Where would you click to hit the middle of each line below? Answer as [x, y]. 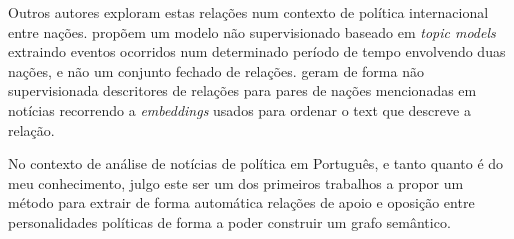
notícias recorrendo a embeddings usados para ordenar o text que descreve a [239, 109]
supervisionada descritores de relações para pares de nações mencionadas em [242, 90]
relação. [31, 129]
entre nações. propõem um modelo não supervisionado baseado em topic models [252, 31]
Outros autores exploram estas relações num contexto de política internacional [248, 12]
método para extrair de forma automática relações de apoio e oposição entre [241, 202]
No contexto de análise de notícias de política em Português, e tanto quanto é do [256, 163]
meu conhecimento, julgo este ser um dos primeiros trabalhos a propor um [236, 182]
